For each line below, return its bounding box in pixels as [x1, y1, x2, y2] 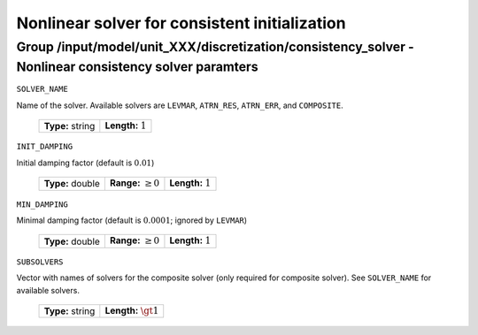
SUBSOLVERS [16, 256, 64, 267]
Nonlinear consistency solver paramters [16, 58, 258, 75]
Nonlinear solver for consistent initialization [16, 13, 346, 33]
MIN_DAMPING [16, 199, 68, 209]
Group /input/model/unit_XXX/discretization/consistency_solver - [16, 39, 415, 55]
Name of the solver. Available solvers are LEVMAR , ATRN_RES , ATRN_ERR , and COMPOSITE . [16, 100, 344, 110]
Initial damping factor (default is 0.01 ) [16, 157, 155, 168]
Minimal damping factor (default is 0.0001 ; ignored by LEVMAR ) [16, 215, 248, 225]
